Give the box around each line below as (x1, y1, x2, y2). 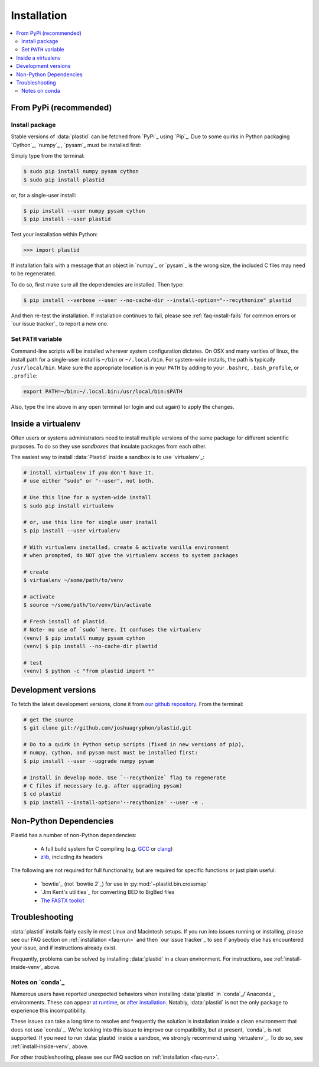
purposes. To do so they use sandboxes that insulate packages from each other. (11, 443, 207, 450)
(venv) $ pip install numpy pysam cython (23, 635, 145, 641)
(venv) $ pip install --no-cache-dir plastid (23, 643, 158, 650)
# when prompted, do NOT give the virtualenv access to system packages (23, 552, 239, 558)
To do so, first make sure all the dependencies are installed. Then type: (11, 281, 184, 288)
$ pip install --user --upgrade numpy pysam (23, 757, 155, 765)
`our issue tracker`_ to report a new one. (11, 320, 109, 327)
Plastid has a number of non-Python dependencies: (11, 832, 137, 839)
